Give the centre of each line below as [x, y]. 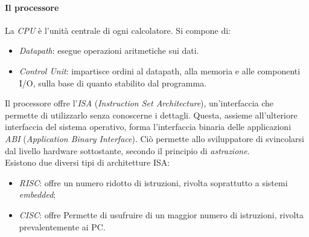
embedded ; [37, 194]
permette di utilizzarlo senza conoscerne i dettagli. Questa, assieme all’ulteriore [151, 115]
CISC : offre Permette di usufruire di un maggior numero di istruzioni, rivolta [161, 214]
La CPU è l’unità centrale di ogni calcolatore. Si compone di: [118, 30]
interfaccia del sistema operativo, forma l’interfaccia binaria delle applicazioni [148, 127]
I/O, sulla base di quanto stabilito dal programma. [113, 83]
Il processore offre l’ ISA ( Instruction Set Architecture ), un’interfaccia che [139, 103]
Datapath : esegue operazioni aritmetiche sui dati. [109, 50]
